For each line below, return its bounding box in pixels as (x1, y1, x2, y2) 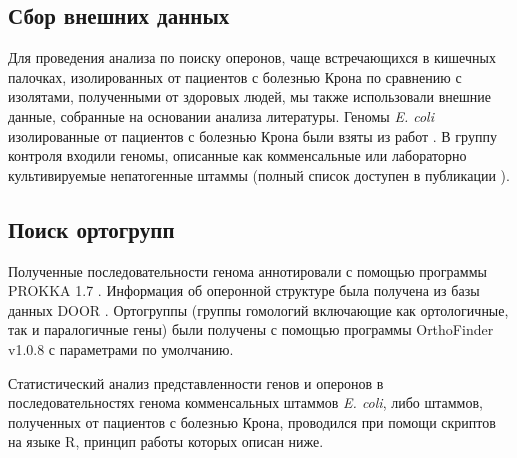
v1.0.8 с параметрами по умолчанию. (8, 338, 234, 359)
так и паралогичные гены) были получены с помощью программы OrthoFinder (8, 319, 494, 340)
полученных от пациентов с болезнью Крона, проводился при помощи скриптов (8, 411, 496, 432)
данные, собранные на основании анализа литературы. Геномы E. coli (8, 105, 434, 126)
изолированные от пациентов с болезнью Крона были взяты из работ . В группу (8, 125, 497, 146)
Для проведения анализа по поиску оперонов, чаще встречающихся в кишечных (8, 47, 496, 68)
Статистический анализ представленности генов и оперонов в (8, 372, 384, 393)
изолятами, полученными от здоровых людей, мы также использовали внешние (8, 86, 491, 107)
